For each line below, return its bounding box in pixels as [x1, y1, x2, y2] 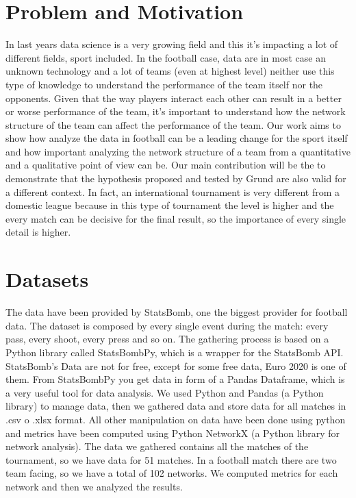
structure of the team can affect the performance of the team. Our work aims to [5, 117, 341, 132]
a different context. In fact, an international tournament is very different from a [5, 184, 340, 199]
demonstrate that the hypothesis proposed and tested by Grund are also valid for [5, 171, 346, 186]
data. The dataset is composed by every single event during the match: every [5, 318, 329, 332]
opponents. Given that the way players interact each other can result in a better [5, 90, 342, 105]
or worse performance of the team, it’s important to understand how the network [5, 104, 346, 119]
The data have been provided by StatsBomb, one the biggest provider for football [5, 305, 348, 319]
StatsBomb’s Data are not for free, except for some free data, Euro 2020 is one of [5, 358, 346, 373]
